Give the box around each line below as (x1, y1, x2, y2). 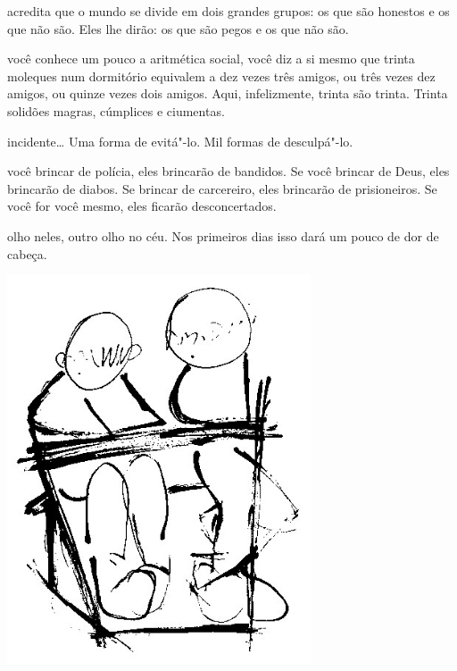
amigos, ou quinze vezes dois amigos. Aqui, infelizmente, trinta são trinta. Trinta (7, 84, 448, 103)
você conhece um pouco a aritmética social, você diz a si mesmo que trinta (7, 49, 415, 68)
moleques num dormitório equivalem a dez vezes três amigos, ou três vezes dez (7, 66, 436, 85)
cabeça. (7, 244, 47, 263)
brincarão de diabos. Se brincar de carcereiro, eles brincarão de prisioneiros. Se (7, 179, 437, 197)
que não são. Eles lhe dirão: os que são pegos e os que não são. (7, 19, 349, 38)
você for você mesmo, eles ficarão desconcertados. (7, 197, 277, 215)
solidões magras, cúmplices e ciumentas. (7, 101, 225, 120)
